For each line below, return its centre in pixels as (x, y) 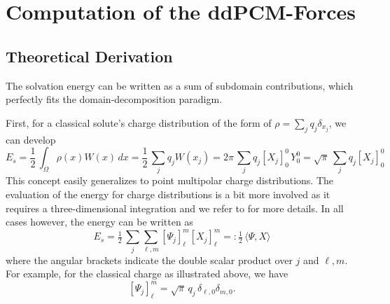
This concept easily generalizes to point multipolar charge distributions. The (169, 180)
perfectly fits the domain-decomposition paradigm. (114, 99)
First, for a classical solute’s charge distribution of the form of (139, 122)
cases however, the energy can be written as (99, 222)
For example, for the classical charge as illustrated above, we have (147, 274)
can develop (31, 139)
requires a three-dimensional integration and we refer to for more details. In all (175, 208)
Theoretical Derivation (89, 56)
